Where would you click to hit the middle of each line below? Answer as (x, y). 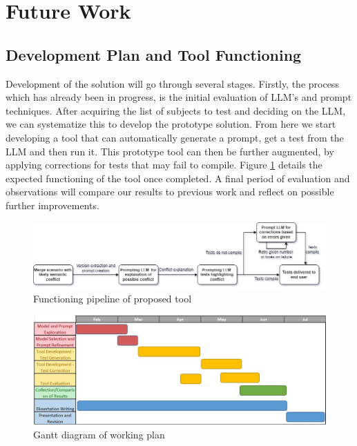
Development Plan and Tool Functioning (154, 54)
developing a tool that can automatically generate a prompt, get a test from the (175, 137)
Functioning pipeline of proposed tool (113, 298)
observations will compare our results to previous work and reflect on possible (170, 192)
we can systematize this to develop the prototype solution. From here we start (171, 124)
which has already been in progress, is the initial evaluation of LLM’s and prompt (179, 97)
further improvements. (52, 205)
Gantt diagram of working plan (99, 434)
